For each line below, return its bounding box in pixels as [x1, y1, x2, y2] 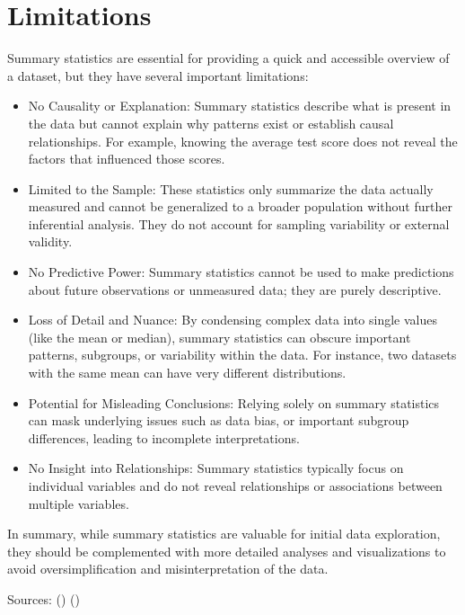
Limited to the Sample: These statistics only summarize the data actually [28, 179, 434, 198]
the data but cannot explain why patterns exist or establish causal [28, 113, 394, 132]
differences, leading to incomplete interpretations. [28, 428, 300, 447]
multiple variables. [28, 494, 129, 512]
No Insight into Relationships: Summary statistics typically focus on [28, 459, 404, 477]
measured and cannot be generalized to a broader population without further [28, 197, 452, 216]
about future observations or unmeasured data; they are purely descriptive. [28, 280, 442, 299]
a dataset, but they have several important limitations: [7, 66, 309, 85]
